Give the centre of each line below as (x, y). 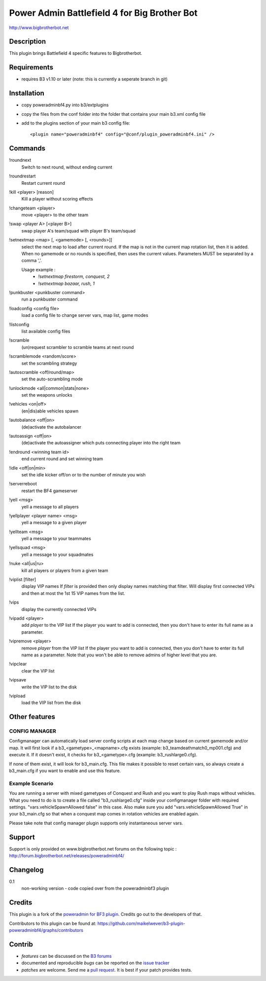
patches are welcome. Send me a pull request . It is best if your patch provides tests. (107, 970)
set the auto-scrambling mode (52, 379)
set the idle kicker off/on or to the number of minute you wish (83, 474)
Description (28, 42)
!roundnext (20, 160)
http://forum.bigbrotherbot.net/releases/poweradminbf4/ (67, 856)
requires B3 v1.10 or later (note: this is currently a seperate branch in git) (95, 79)
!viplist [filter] (23, 579)
